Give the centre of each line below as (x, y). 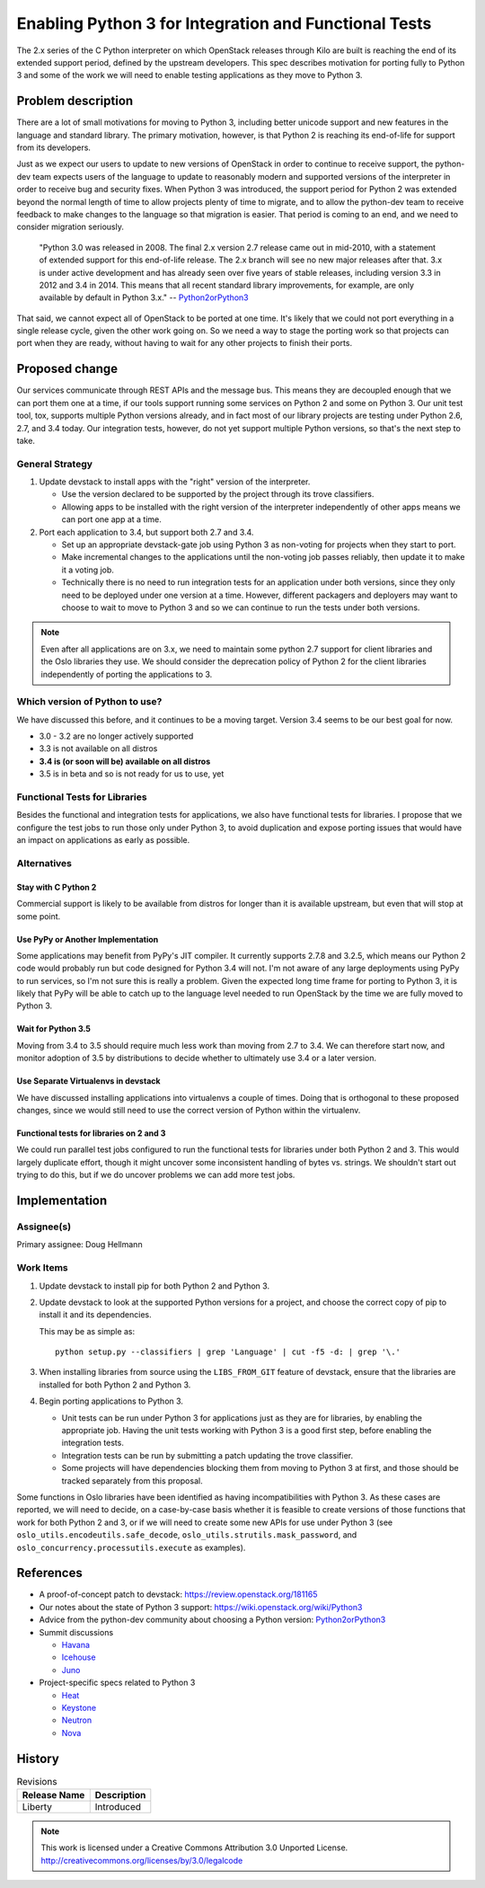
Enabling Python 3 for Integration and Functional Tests (224, 23)
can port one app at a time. (111, 519)
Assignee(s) (44, 1227)
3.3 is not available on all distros (98, 749)
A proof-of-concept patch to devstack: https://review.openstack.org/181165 (178, 1594)
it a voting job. (88, 570)
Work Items (42, 1268)
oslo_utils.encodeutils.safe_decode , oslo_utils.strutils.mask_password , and (187, 1535)
